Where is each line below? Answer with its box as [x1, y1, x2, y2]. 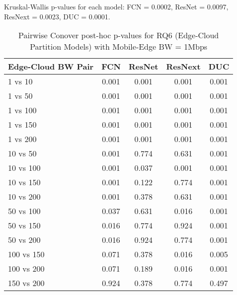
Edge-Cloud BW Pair [8, 61, 94, 73]
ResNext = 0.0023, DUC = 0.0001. [4, 11, 110, 21]
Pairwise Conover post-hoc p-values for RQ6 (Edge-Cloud [18, 29, 219, 41]
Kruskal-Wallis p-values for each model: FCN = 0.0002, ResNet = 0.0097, [4, 1, 229, 11]
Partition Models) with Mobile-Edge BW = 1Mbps [30, 41, 208, 53]
